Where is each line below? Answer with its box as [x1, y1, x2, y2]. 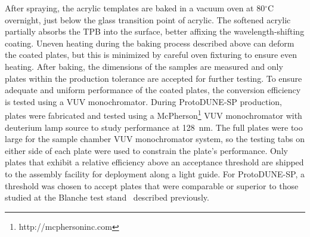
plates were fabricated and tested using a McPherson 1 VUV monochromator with [5, 107, 302, 121]
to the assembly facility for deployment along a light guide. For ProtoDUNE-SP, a [5, 167, 305, 180]
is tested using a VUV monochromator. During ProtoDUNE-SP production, [5, 95, 283, 107]
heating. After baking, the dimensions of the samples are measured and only [5, 60, 283, 72]
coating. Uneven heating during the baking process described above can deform [5, 36, 294, 49]
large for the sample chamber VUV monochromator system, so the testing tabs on [5, 133, 305, 145]
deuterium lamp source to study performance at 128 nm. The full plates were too [5, 121, 303, 133]
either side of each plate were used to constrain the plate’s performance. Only [5, 144, 288, 156]
